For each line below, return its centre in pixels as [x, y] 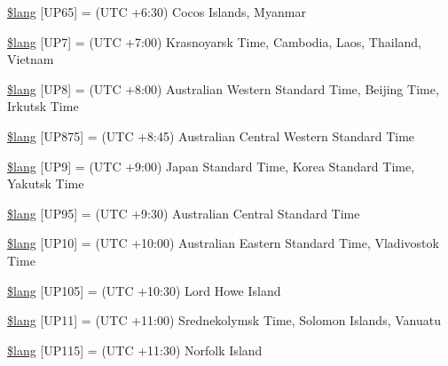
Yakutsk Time [46, 183]
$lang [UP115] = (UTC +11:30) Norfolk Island [135, 350]
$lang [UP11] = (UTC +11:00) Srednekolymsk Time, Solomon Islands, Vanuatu [224, 320]
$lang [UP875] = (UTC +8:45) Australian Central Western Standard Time [211, 135]
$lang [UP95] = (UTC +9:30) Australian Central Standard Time [184, 213]
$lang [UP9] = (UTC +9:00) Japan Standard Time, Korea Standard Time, [211, 166]
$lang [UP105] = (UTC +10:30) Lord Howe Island [144, 290]
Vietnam [31, 59]
